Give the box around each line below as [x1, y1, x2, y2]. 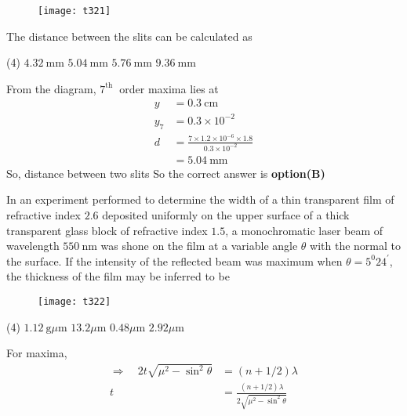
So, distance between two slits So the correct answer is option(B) [6, 165, 325, 181]
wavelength [6, 237, 60, 254]
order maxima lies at [119, 80, 219, 96]
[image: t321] [38, 5, 111, 16]
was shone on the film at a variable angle [100, 237, 298, 254]
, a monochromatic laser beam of [225, 222, 383, 238]
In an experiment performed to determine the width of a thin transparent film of [6, 191, 394, 208]
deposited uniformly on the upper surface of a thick [102, 207, 350, 222]
